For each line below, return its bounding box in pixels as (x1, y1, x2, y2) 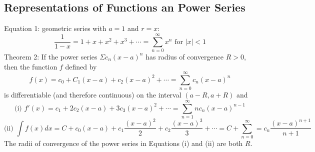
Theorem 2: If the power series (4, 51, 97, 61)
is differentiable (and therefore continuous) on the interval (4, 89, 181, 100)
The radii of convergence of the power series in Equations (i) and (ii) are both (4, 138, 243, 148)
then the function (4, 61, 57, 71)
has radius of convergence (145, 51, 223, 61)
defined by (65, 61, 97, 71)
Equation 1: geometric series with (4, 23, 106, 33)
